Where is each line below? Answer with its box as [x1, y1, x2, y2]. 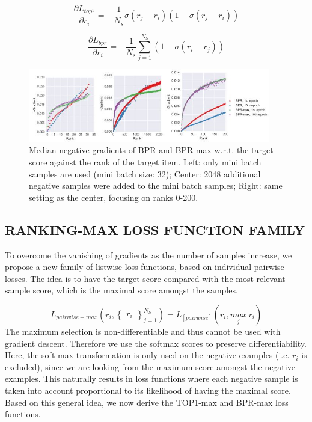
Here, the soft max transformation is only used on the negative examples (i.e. [5, 349, 290, 361]
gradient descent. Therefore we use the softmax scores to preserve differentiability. [5, 337, 307, 349]
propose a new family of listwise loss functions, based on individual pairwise [5, 260, 284, 273]
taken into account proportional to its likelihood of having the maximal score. [5, 384, 291, 396]
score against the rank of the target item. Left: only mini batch [29, 156, 262, 168]
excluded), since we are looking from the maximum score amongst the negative [5, 360, 295, 373]
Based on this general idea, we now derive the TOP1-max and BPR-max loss [5, 396, 289, 408]
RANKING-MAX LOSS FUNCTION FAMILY [5, 220, 305, 239]
